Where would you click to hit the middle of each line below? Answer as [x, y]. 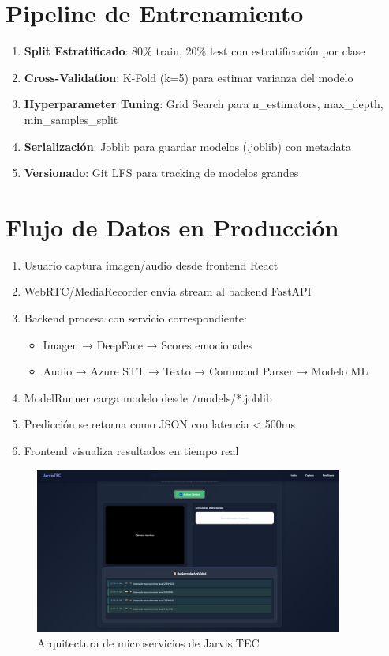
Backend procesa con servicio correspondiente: [135, 318]
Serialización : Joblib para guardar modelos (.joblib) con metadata [187, 146]
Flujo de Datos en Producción [172, 226]
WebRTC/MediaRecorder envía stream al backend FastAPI [168, 291]
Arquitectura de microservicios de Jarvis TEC [148, 643]
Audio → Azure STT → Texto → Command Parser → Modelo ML [206, 371]
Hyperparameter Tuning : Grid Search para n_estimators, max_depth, [204, 104]
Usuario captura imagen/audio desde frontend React [151, 264]
